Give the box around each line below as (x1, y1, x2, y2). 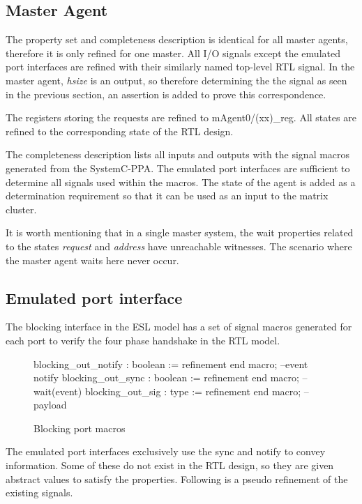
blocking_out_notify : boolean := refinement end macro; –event (33, 356, 308, 371)
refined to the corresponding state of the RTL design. (6, 123, 234, 138)
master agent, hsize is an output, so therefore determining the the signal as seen (6, 72, 347, 87)
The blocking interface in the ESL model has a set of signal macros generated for (6, 319, 352, 334)
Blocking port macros (33, 420, 126, 435)
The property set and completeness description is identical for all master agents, (6, 32, 348, 47)
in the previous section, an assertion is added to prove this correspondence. (6, 86, 326, 101)
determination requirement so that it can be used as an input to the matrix (6, 188, 329, 203)
